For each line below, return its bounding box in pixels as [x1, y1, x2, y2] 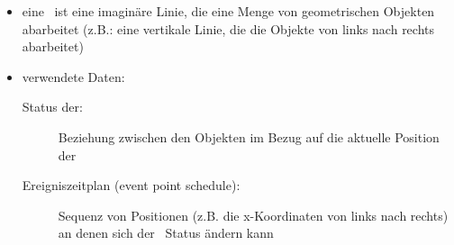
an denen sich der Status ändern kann [58, 223, 274, 242]
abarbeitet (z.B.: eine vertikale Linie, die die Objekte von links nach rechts [22, 19, 435, 38]
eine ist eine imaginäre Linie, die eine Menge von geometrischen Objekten [22, 2, 435, 20]
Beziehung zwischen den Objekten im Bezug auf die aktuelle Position [58, 127, 440, 146]
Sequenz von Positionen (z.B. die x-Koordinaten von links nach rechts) [58, 205, 449, 224]
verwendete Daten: [22, 67, 125, 86]
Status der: [22, 97, 83, 116]
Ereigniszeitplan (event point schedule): [22, 176, 241, 195]
